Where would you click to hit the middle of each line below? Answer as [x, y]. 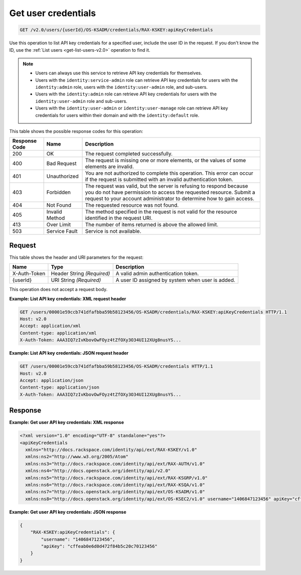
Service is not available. [113, 231]
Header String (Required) [81, 273]
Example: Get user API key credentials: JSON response [68, 512]
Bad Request [61, 164]
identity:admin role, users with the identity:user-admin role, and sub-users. [121, 87]
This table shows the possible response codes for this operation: [76, 131]
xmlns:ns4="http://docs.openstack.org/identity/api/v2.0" [98, 471]
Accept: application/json [52, 381]
